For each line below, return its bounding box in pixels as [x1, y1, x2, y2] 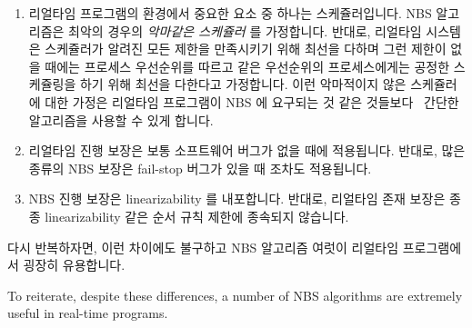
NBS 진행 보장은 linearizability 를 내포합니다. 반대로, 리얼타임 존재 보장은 [28, 189, 446, 208]
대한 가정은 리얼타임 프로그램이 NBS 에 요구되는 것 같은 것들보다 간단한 [45, 92, 459, 111]
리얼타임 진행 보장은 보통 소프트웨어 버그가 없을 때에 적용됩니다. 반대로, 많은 [28, 141, 466, 160]
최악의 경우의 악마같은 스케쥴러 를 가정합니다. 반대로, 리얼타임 [68, 21, 422, 40]
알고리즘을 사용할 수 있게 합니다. [28, 110, 214, 129]
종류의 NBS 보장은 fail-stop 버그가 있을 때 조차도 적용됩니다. [28, 158, 372, 177]
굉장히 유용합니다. [23, 255, 126, 274]
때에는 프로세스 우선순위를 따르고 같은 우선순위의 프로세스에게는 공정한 [45, 56, 450, 75]
